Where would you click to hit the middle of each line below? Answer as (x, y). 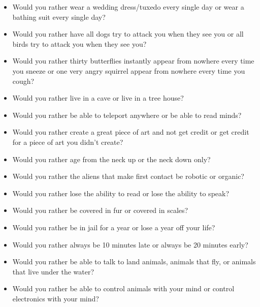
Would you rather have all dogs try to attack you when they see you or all (128, 34)
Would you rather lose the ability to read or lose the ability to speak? (121, 193)
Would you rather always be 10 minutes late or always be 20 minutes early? (130, 244)
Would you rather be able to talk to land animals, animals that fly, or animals (134, 262)
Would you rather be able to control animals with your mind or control (123, 288)
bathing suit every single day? (59, 17)
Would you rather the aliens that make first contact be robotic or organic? (128, 176)
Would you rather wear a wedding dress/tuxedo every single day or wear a (128, 7)
